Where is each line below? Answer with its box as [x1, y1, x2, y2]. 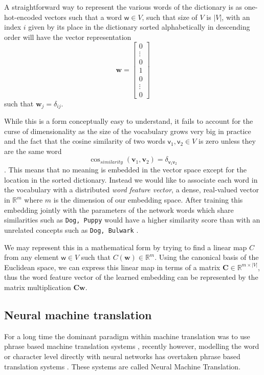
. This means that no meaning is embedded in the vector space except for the [4, 164, 247, 175]
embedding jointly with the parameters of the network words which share [4, 204, 234, 215]
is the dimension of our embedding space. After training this [53, 194, 243, 205]
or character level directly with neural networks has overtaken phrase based [4, 350, 240, 361]
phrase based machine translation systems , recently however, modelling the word [4, 341, 259, 351]
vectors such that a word [44, 11, 122, 22]
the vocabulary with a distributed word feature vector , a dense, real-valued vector [4, 184, 259, 195]
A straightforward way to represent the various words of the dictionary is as [4, 2, 243, 12]
